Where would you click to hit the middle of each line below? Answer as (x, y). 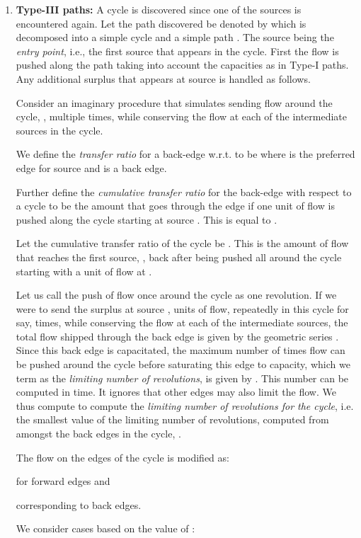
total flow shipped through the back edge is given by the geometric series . (177, 336)
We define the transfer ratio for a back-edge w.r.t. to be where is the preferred (185, 154)
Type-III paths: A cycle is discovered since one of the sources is (159, 9)
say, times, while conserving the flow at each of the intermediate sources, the (182, 322)
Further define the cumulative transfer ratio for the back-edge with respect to (184, 191)
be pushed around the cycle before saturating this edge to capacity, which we (183, 364)
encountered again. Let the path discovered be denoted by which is (161, 23)
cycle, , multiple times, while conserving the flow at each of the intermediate (182, 116)
